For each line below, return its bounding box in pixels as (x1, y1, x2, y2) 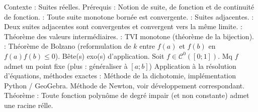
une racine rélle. (4, 99, 53, 110)
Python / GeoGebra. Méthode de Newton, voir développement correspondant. (4, 80, 245, 90)
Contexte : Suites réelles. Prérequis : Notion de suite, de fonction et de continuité (4, 2, 254, 12)
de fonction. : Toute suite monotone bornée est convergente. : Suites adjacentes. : (4, 11, 254, 22)
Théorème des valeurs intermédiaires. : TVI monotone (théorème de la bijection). (4, 31, 254, 41)
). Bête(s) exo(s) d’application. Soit (55, 50, 164, 61)
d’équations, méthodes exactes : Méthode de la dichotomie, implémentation (4, 70, 236, 81)
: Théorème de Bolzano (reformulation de (4, 41, 131, 51)
